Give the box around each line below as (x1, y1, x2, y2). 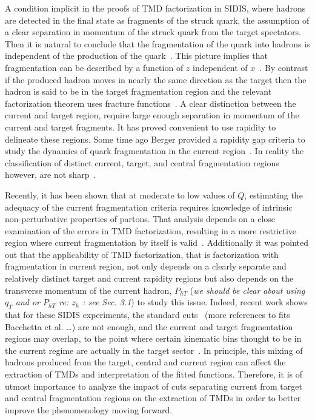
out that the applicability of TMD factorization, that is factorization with (5, 248, 279, 260)
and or (15, 296, 41, 308)
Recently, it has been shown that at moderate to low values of (5, 188, 235, 201)
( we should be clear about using (190, 283, 305, 296)
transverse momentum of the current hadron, (5, 283, 172, 296)
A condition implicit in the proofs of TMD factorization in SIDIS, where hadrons (5, 2, 306, 14)
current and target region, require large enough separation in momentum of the (5, 109, 299, 121)
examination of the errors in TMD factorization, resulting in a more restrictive (5, 224, 297, 237)
